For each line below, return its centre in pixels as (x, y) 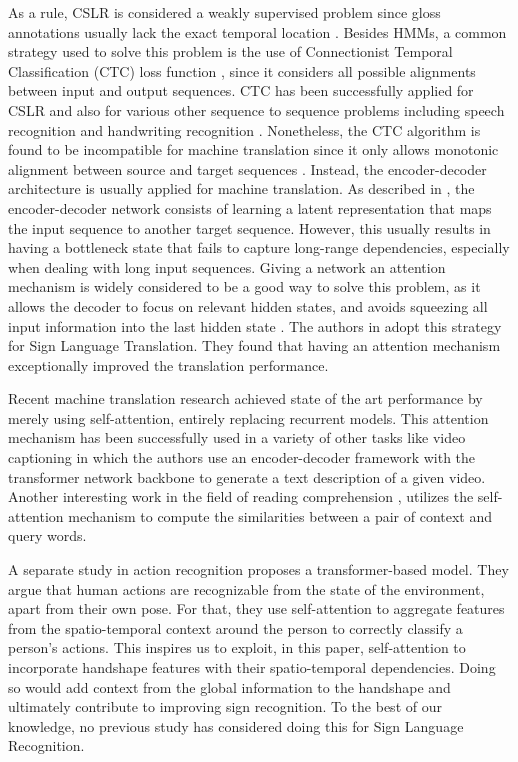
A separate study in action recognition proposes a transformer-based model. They (258, 569)
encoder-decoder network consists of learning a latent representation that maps (250, 207)
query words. (47, 535)
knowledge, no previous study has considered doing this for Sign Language (236, 725)
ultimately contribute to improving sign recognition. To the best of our (225, 706)
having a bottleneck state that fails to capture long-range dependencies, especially (259, 247)
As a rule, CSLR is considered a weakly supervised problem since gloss (224, 12)
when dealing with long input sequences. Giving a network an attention (227, 266)
